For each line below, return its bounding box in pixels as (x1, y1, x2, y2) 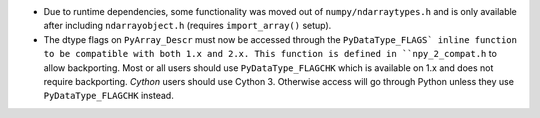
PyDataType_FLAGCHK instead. (43, 90, 174, 102)
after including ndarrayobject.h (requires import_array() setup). (43, 20, 332, 32)
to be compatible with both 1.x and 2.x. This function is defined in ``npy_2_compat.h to (43, 48, 497, 60)
